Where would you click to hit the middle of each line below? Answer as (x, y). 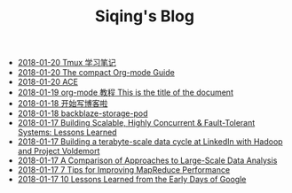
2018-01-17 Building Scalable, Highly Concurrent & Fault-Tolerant (136, 123)
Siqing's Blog (145, 16)
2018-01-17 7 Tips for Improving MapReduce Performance (124, 170)
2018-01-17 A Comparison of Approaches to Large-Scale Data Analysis (147, 160)
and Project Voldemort (59, 151)
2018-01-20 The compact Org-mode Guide (96, 73)
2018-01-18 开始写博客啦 (63, 104)
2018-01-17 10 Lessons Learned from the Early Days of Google (132, 180)
